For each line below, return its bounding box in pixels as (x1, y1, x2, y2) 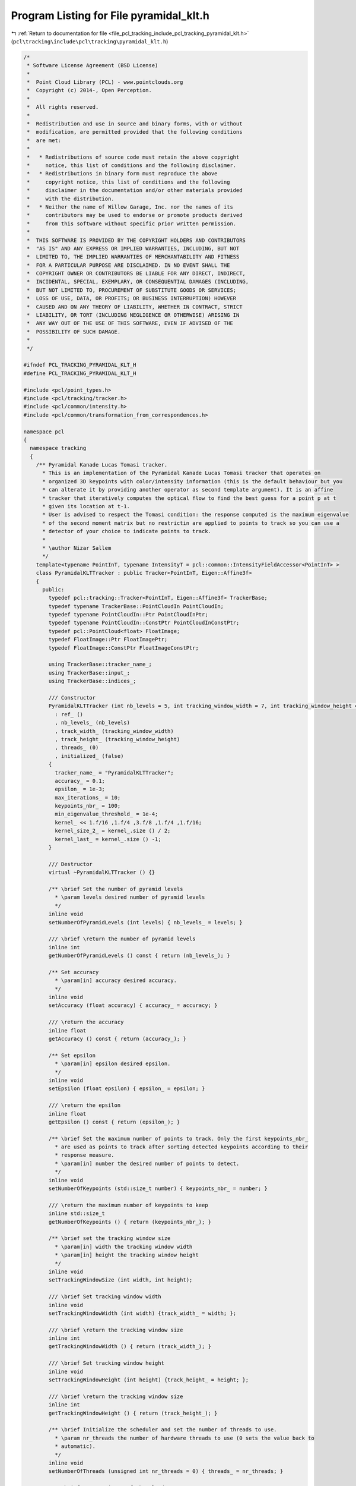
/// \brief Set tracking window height (48, 1360, 164, 1367)
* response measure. (54, 1152, 115, 1158)
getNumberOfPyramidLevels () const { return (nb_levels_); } (48, 952, 230, 959)
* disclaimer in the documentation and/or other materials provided (27, 187, 243, 194)
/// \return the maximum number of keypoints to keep (48, 1201, 208, 1208)
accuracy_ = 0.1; (54, 777, 105, 784)
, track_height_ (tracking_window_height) (54, 736, 180, 742)
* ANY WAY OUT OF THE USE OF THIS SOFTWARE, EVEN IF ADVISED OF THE (27, 320, 234, 327)
